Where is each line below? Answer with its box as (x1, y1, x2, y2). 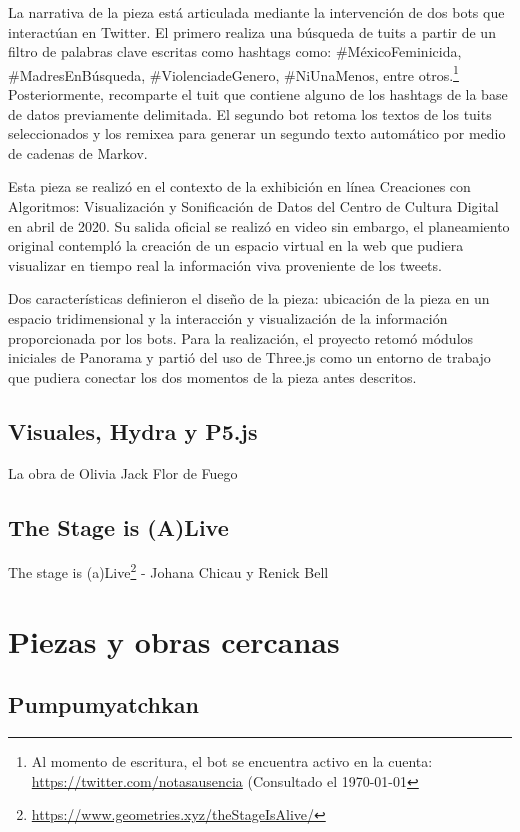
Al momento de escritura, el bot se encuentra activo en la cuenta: (31, 751, 433, 772)
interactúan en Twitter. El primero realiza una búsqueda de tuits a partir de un (8, 21, 496, 42)
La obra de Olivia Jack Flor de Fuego (8, 462, 238, 483)
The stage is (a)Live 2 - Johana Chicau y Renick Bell (8, 559, 329, 582)
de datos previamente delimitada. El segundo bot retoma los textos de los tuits (8, 103, 492, 124)
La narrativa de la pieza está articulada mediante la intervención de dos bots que (8, 2, 505, 22)
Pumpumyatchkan (8, 689, 199, 720)
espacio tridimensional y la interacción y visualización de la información (8, 307, 448, 328)
